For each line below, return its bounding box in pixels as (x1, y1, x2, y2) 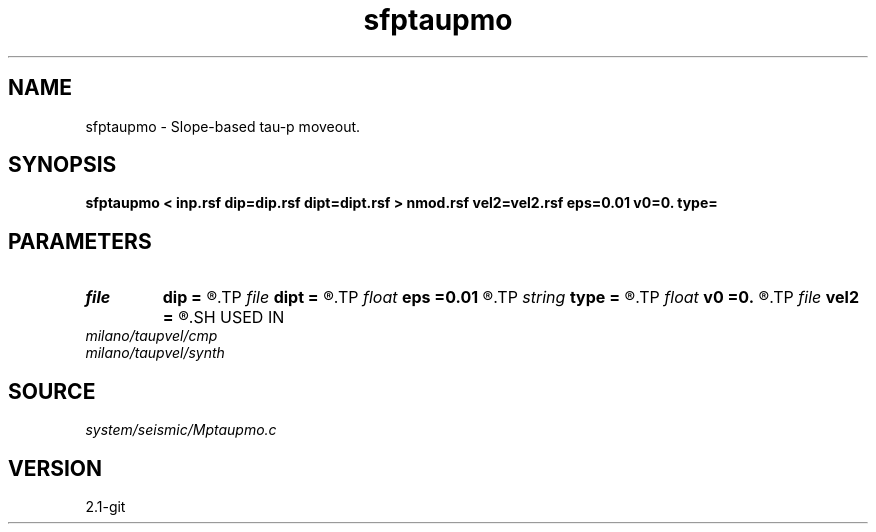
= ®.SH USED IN (162, 307, 285, 328)
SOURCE (8, 378, 96, 404)
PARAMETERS (8, 228, 152, 254)
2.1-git (85, 497, 126, 515)
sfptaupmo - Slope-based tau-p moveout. (85, 117, 361, 135)
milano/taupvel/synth (85, 344, 225, 362)
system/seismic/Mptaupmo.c (85, 421, 277, 439)
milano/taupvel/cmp (85, 327, 218, 345)
